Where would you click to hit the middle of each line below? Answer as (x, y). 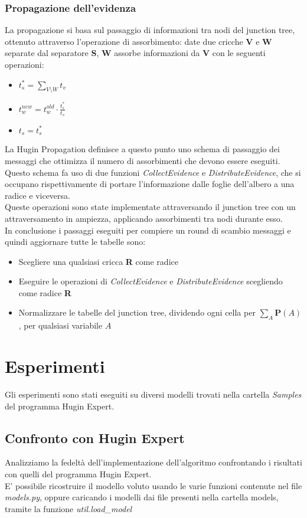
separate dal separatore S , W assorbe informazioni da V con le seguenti (135, 53)
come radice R (45, 292)
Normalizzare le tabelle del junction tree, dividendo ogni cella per (137, 312)
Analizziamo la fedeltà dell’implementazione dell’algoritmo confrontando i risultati (153, 462)
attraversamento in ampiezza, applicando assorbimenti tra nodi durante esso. (144, 218)
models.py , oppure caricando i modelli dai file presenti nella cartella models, (142, 497)
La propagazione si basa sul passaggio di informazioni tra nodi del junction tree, (150, 30)
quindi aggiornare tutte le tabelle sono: (75, 242)
